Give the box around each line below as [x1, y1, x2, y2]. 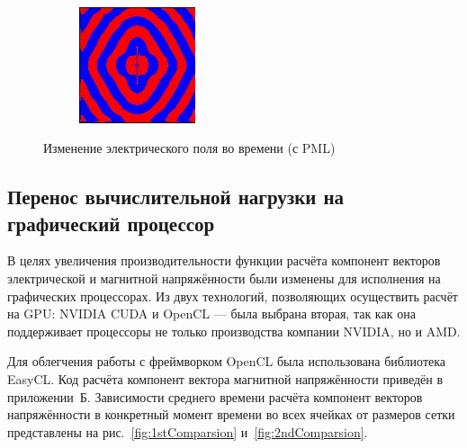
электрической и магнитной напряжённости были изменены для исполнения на [7, 268, 441, 287]
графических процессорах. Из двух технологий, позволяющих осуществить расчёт [7, 286, 458, 305]
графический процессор [7, 209, 215, 237]
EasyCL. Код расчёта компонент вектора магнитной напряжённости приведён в [7, 369, 444, 388]
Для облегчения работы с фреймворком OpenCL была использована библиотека [7, 352, 446, 371]
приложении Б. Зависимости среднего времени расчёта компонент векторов [7, 387, 423, 406]
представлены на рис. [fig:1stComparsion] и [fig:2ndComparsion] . [7, 422, 368, 441]
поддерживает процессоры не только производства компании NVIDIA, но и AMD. [7, 321, 461, 340]
